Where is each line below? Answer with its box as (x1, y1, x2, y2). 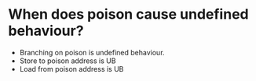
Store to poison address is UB (19, 56, 116, 65)
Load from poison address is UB (19, 64, 124, 73)
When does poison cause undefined (8, 5, 249, 23)
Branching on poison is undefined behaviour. (19, 48, 165, 57)
